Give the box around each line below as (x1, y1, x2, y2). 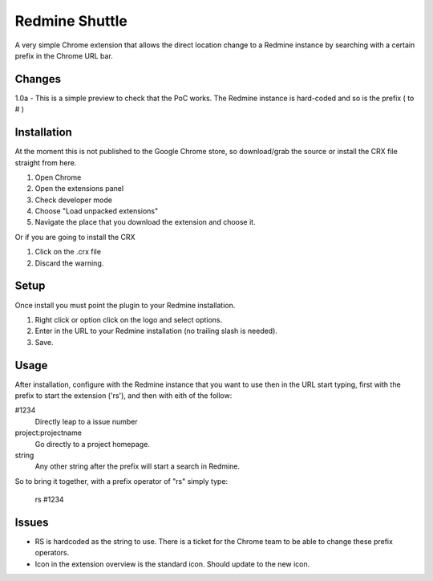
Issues (14, 515, 49, 529)
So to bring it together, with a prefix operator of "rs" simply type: (14, 476, 229, 486)
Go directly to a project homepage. (34, 439, 150, 449)
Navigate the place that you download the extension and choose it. (34, 217, 256, 227)
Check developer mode (34, 195, 112, 205)
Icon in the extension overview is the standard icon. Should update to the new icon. (34, 559, 310, 569)
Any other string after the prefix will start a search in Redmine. (34, 461, 241, 471)
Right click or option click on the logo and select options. (34, 315, 223, 324)
